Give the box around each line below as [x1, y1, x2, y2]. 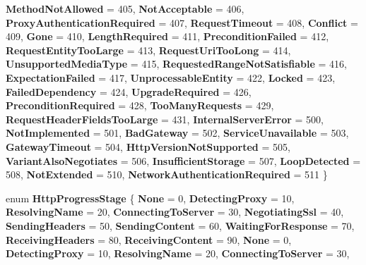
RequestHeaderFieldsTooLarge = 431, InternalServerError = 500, [6, 111, 324, 126]
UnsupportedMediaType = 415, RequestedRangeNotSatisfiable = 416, [6, 56, 347, 71]
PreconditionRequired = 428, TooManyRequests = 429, [6, 98, 274, 113]
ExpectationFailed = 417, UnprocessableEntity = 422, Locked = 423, [6, 70, 336, 85]
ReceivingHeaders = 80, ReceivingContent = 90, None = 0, [6, 232, 292, 247]
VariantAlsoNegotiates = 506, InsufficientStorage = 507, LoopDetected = [6, 153, 361, 168]
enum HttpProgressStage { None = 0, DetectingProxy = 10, [6, 190, 295, 205]
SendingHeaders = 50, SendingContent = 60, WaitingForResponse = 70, [6, 218, 355, 233]
